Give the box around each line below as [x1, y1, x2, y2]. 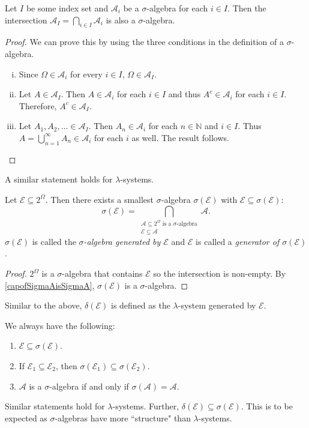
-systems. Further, [112, 400, 179, 412]
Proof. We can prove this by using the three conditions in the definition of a [5, 35, 284, 48]
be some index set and [26, 2, 109, 14]
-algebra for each [146, 2, 208, 14]
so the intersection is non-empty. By [153, 267, 286, 280]
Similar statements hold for [5, 400, 105, 412]
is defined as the [110, 299, 170, 312]
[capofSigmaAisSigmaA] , [5, 279, 95, 291]
